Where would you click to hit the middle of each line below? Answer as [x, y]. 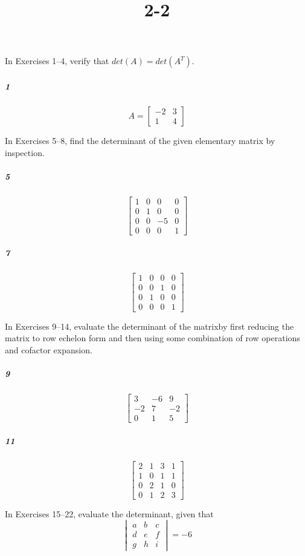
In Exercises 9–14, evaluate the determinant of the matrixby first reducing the [149, 326]
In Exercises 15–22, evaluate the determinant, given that [109, 513]
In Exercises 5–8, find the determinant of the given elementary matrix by [140, 140]
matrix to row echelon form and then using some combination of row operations [152, 338]
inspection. [25, 152]
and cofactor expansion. [49, 349]
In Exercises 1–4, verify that [57, 61]
